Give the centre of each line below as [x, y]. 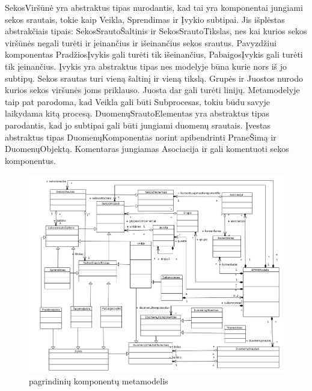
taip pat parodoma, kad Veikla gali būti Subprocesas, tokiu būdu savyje [137, 101]
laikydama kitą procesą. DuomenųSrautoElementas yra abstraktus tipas [137, 113]
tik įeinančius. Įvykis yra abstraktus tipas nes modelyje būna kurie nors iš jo [146, 66]
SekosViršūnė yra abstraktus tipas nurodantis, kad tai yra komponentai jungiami [154, 7]
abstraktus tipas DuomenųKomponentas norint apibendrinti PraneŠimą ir [141, 137]
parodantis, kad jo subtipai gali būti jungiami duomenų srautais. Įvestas [138, 125]
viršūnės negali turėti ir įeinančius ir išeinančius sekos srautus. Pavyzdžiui [141, 42]
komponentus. [30, 160]
